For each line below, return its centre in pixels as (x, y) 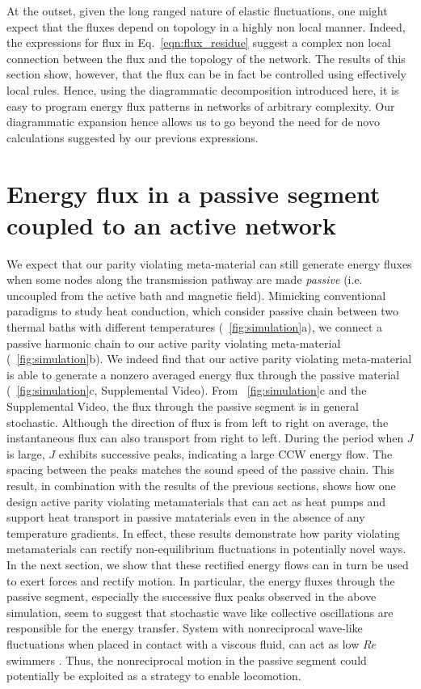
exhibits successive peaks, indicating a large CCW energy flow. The (225, 453)
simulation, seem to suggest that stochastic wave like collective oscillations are (200, 612)
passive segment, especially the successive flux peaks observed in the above (192, 596)
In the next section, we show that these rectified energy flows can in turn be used (208, 564)
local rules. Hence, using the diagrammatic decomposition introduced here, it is (203, 89)
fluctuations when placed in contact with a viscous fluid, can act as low (183, 643)
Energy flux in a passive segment (194, 193)
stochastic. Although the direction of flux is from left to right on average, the (198, 422)
